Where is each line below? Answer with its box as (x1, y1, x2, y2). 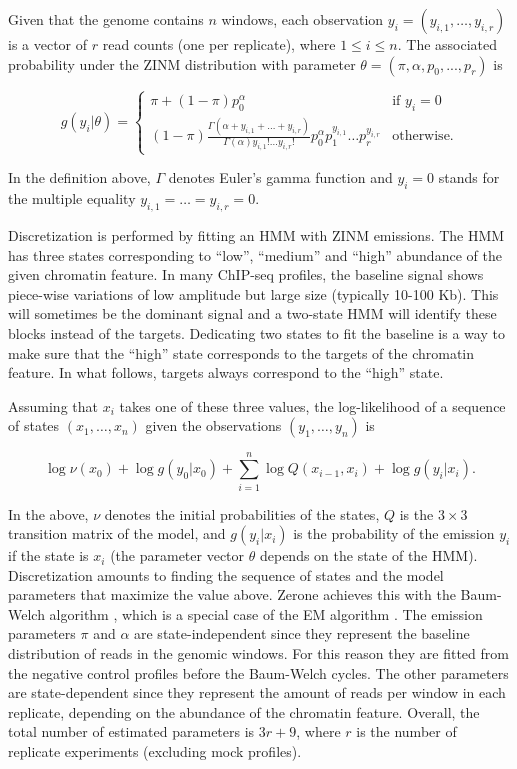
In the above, (8, 503, 89, 524)
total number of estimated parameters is (8, 721, 255, 742)
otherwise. (392, 129, 454, 143)
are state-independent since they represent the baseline (134, 623, 470, 644)
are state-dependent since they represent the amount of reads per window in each (8, 682, 506, 703)
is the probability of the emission (293, 523, 495, 544)
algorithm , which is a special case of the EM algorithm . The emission (49, 603, 483, 624)
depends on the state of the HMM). (259, 545, 478, 566)
